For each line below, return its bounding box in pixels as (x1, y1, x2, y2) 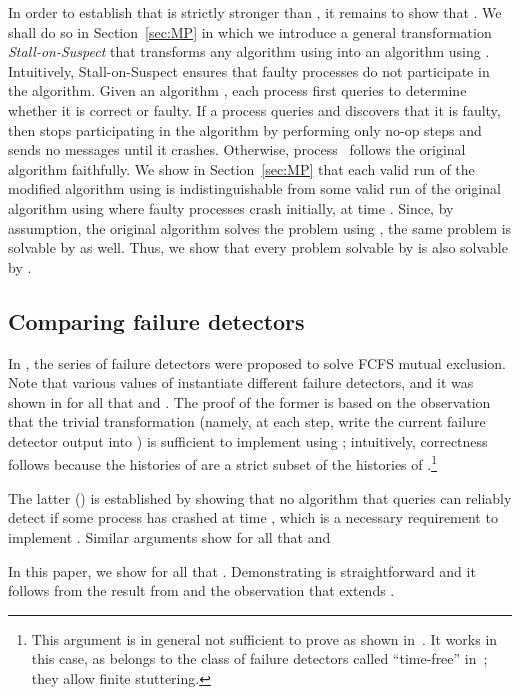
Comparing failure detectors (8, 305, 305, 336)
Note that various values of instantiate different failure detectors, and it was (8, 372, 474, 393)
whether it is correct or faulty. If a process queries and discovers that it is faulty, (8, 99, 501, 120)
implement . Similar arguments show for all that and (8, 526, 331, 547)
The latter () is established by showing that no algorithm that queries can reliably (8, 487, 512, 508)
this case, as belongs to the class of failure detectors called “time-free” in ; (31, 648, 488, 669)
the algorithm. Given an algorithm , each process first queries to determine (8, 80, 467, 101)
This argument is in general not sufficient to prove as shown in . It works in (31, 628, 498, 649)
